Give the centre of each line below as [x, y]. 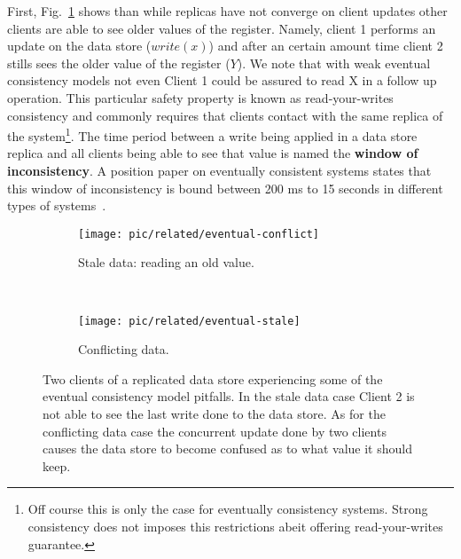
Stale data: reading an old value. [166, 262]
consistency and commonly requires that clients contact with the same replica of [225, 115]
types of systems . [57, 205]
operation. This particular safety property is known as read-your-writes [200, 97]
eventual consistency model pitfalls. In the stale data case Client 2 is [229, 396]
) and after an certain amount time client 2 [326, 46]
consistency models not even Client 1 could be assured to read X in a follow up [222, 80]
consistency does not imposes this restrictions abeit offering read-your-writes [235, 527]
